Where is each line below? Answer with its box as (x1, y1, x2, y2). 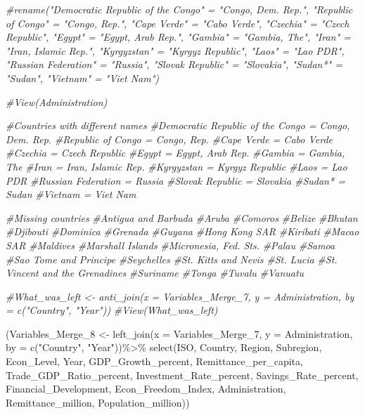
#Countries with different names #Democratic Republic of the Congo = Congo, (6, 118, 350, 133)
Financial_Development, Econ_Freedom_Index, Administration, (6, 381, 286, 396)
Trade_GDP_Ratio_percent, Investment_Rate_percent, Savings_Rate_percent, (6, 367, 359, 382)
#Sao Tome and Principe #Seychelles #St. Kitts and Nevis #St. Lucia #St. (6, 251, 338, 266)
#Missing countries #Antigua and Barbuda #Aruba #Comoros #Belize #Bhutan (6, 210, 358, 225)
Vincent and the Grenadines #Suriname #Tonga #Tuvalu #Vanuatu (6, 265, 305, 280)
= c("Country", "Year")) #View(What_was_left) (6, 303, 218, 317)
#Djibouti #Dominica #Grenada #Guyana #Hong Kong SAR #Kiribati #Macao (6, 224, 359, 239)
